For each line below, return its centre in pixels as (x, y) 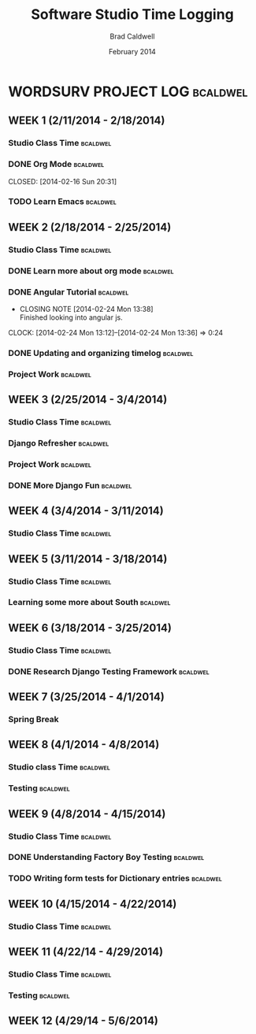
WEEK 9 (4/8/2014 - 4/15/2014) (87, 814)
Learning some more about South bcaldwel (89, 602)
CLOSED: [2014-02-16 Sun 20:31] (63, 181)
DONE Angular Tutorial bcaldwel (69, 291)
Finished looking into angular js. (71, 317)
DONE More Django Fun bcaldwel (70, 485)
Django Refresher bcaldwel (59, 443)
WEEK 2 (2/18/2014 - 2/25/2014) (90, 227)
